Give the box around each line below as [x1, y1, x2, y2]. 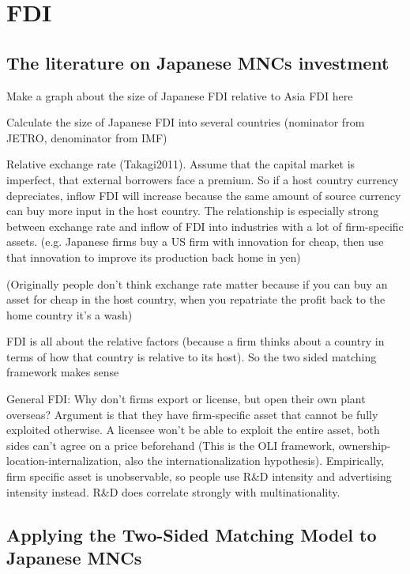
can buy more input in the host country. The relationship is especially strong [6, 202, 379, 219]
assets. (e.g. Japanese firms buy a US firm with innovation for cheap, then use [6, 233, 384, 250]
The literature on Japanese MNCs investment [6, 50, 389, 74]
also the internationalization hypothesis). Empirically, [125, 452, 385, 469]
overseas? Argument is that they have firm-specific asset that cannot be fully [6, 406, 378, 422]
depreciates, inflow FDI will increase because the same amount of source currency [6, 187, 401, 203]
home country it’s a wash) [6, 306, 133, 323]
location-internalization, [6, 452, 122, 469]
